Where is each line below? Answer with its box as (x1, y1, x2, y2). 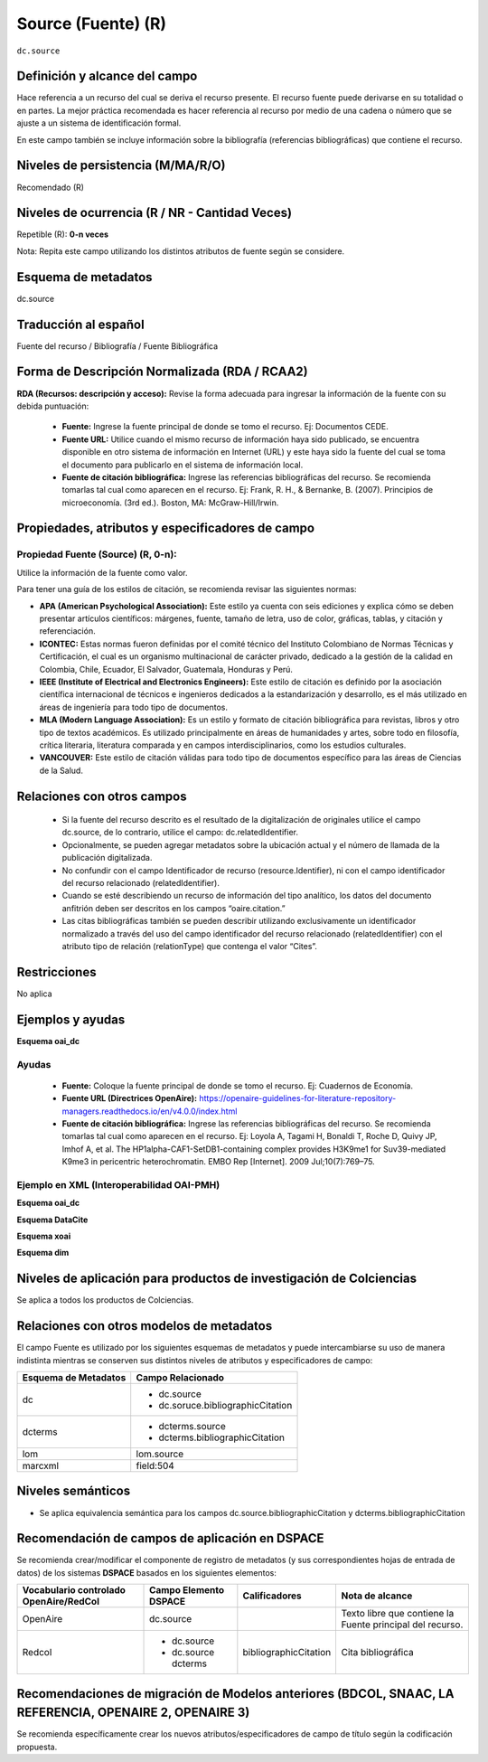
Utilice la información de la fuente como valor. (16, 567, 189, 578)
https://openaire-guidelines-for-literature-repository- (199, 1093, 397, 1104)
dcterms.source (158, 1420, 226, 1433)
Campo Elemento (149, 1584, 225, 1597)
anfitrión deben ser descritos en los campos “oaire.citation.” (61, 902, 286, 913)
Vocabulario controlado (22, 1584, 127, 1597)
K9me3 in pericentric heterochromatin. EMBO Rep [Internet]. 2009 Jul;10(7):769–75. (61, 1156, 375, 1167)
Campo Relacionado (136, 1371, 225, 1384)
